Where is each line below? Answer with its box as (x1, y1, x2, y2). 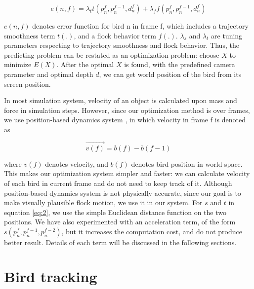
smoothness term (4, 30, 55, 40)
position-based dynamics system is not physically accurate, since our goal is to (4, 187, 241, 198)
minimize (4, 59, 32, 70)
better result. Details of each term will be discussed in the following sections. (4, 237, 237, 247)
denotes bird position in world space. (131, 158, 243, 169)
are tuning (211, 30, 243, 40)
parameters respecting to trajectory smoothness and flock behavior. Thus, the (4, 40, 239, 50)
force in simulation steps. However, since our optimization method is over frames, (4, 105, 250, 115)
